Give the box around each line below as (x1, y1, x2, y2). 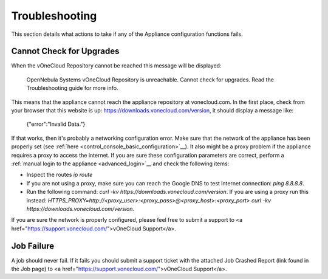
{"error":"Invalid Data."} (26, 120, 86, 128)
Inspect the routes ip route (26, 171, 93, 179)
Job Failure (11, 241, 55, 251)
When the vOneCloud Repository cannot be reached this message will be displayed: (11, 62, 222, 69)
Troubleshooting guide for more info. (26, 84, 118, 92)
